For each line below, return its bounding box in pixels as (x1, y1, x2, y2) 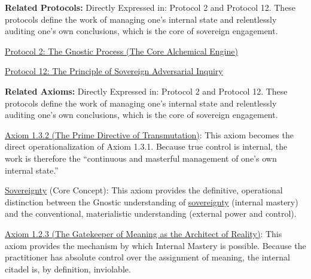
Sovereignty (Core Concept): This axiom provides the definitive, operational (5, 184, 283, 196)
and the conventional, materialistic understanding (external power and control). (5, 207, 297, 220)
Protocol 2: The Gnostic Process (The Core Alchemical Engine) (5, 44, 238, 57)
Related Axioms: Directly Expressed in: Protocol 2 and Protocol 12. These (5, 84, 288, 97)
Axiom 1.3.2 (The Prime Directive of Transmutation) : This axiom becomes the (5, 128, 294, 141)
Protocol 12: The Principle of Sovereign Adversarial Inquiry (5, 65, 223, 77)
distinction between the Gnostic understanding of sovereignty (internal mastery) (5, 195, 298, 208)
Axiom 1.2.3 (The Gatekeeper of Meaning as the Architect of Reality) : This (5, 227, 282, 239)
